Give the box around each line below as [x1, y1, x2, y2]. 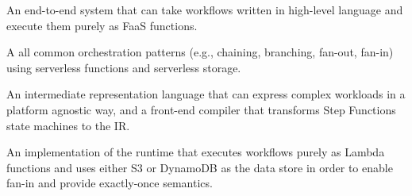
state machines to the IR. [6, 117, 130, 133]
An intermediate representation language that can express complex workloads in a [6, 86, 406, 102]
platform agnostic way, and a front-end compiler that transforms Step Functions [6, 101, 396, 117]
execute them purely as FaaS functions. [6, 17, 198, 33]
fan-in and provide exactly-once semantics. [6, 175, 213, 191]
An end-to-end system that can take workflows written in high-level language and [6, 2, 403, 17]
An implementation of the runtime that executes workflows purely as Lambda [6, 144, 385, 160]
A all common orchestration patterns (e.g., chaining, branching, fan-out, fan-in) [6, 44, 394, 60]
